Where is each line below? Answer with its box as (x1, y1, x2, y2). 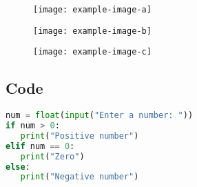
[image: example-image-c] (33, 47, 152, 57)
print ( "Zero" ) (20, 151, 85, 161)
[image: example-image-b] (33, 26, 152, 36)
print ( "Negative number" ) (20, 172, 139, 182)
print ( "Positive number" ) (20, 130, 139, 141)
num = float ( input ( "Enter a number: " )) (6, 110, 194, 121)
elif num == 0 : (6, 141, 75, 151)
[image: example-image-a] (33, 5, 152, 14)
